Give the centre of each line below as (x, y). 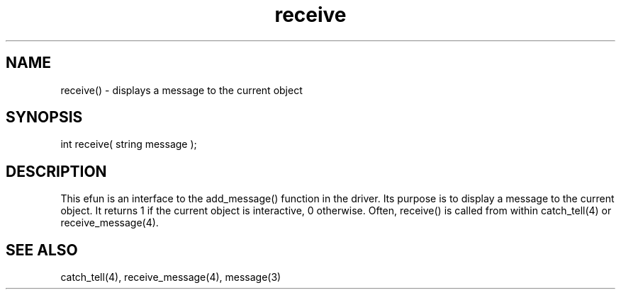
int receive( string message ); (129, 144)
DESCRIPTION (56, 171)
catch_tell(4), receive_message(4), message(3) (171, 277)
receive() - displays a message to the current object (181, 90)
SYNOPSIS (44, 117)
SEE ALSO (42, 250)
